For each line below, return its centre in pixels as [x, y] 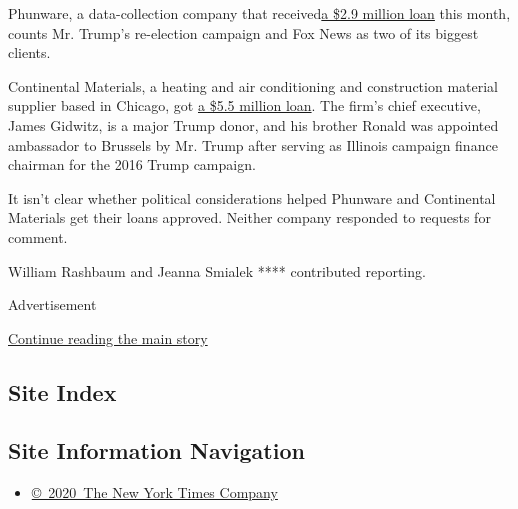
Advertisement [52, 304]
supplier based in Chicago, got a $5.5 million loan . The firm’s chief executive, [244, 105]
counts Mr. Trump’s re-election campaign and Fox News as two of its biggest [243, 32]
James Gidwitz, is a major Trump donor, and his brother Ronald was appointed [253, 124]
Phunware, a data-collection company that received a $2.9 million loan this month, [259, 13]
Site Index [62, 391]
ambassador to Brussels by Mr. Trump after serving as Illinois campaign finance [253, 144]
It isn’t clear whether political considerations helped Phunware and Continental [252, 197]
